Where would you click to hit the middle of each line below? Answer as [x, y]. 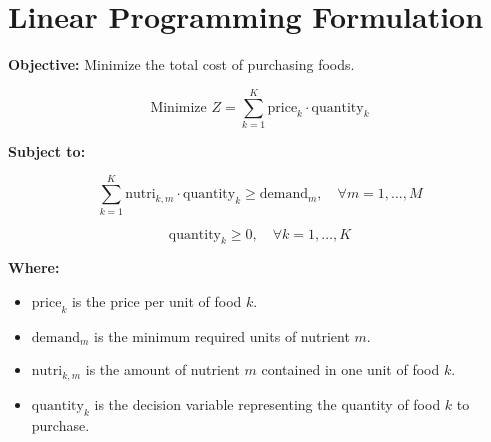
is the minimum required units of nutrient [222, 335]
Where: [34, 267]
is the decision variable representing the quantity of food [267, 403]
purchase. [60, 424]
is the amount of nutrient [162, 369]
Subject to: [47, 150]
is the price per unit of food [156, 300]
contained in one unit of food [350, 369]
